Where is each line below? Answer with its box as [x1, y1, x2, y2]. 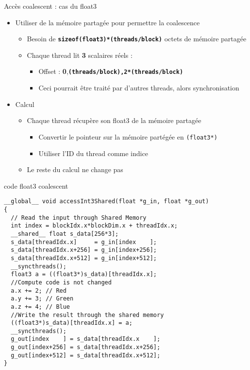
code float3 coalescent [4, 180, 68, 191]
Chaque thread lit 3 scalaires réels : [27, 50, 133, 60]
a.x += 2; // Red [11, 287, 67, 294]
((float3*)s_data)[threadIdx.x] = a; [11, 319, 133, 327]
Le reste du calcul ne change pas [27, 164, 123, 175]
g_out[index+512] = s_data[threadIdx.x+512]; [11, 352, 161, 359]
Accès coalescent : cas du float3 [4, 1, 97, 11]
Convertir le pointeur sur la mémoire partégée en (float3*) [38, 131, 217, 141]
